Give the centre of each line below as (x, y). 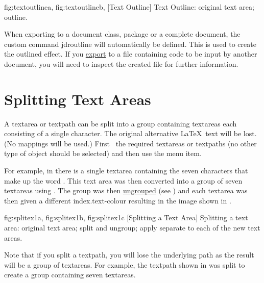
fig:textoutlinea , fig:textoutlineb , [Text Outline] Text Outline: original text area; (129, 7)
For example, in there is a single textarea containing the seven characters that (126, 171)
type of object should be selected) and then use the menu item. (103, 153)
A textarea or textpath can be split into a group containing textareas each (121, 123)
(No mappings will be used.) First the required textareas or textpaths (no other (130, 143)
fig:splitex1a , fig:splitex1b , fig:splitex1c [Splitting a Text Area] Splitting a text (126, 217)
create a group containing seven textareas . (70, 275)
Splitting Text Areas (78, 99)
